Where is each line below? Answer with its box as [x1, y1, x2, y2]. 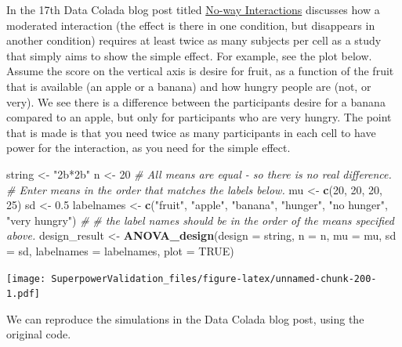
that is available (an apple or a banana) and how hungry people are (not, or [6, 78, 371, 94]
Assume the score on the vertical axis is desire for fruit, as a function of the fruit [6, 63, 394, 79]
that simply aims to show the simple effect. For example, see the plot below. [6, 47, 372, 63]
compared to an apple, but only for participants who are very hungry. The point [6, 109, 392, 125]
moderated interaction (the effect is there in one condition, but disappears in [6, 16, 375, 33]
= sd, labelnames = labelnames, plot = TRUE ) [6, 242, 234, 258]
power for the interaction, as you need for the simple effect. [6, 139, 291, 156]
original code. [6, 326, 71, 342]
